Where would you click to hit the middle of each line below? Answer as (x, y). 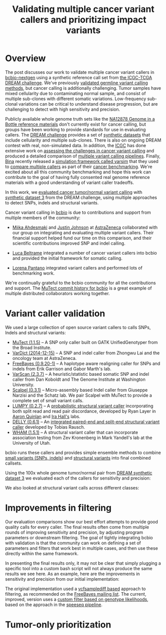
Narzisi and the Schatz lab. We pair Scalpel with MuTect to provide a (82, 395)
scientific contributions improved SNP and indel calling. (69, 243)
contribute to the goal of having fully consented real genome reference (78, 177)
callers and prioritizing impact (83, 20)
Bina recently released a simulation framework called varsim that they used (82, 161)
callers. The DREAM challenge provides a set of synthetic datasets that (78, 135)
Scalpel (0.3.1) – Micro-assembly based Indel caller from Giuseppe (80, 390)
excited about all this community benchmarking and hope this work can (78, 172)
